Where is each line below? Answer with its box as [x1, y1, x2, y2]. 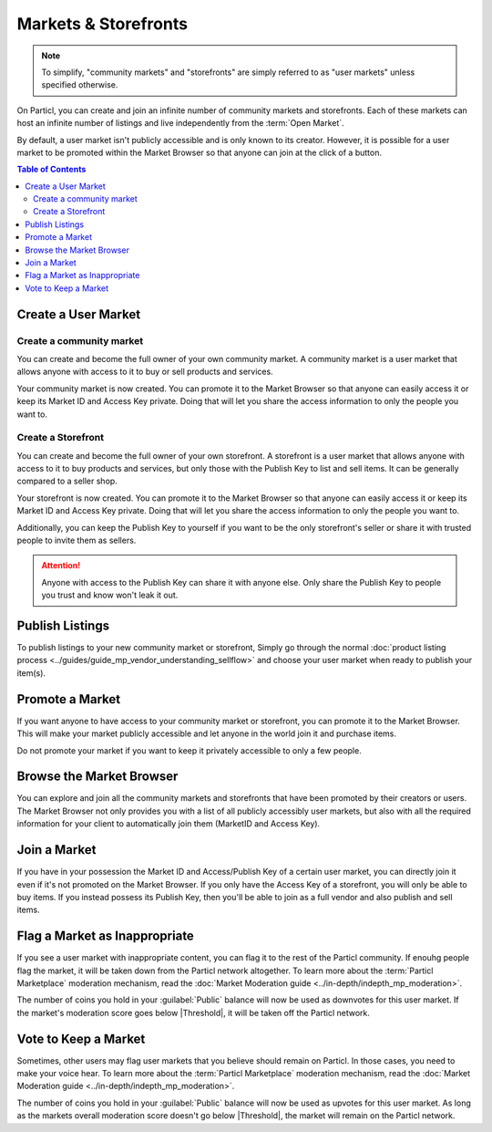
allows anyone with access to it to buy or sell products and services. [16, 366, 273, 378]
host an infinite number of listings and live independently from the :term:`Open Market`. [16, 118, 345, 129]
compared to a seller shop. [16, 475, 118, 487]
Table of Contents [16, 164, 87, 175]
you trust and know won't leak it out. [41, 589, 179, 601]
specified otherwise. [41, 79, 118, 90]
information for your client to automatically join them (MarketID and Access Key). [16, 818, 321, 829]
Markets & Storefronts [16, 14, 189, 34]
